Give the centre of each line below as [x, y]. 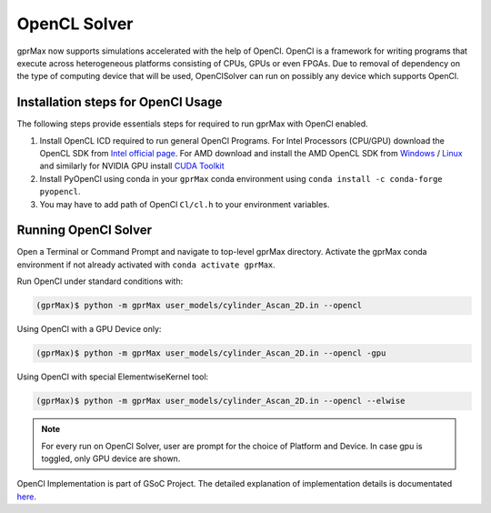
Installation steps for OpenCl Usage [120, 102]
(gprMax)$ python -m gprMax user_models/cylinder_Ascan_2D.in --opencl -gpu [211, 353]
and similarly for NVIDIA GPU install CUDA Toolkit [132, 166]
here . [26, 497]
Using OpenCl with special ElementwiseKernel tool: [113, 377]
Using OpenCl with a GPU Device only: [89, 329]
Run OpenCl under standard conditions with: [100, 281]
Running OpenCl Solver [85, 231]
